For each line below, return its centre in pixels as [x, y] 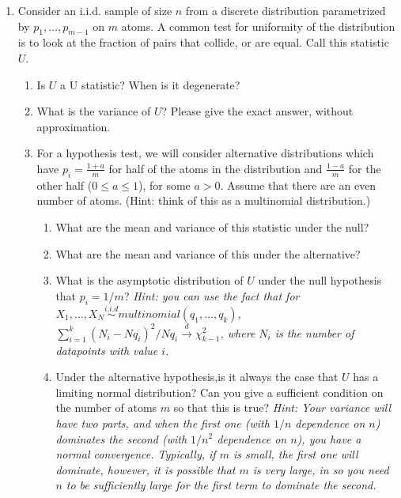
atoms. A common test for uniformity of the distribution [258, 26]
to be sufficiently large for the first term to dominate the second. [221, 485]
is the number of [314, 332]
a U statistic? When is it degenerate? [150, 84]
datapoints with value [107, 350]
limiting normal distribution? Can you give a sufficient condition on [219, 392]
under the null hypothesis [320, 280]
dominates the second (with [121, 438]
